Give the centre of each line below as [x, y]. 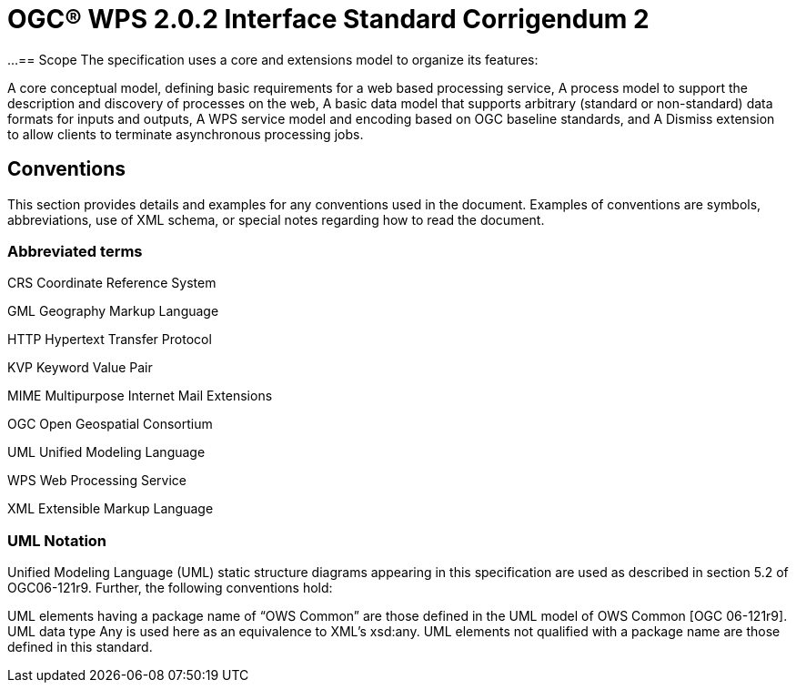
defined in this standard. [80, 647]
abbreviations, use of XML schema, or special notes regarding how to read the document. [276, 219]
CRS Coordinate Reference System [112, 283]
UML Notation [57, 540]
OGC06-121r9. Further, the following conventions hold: [170, 588]
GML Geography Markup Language [113, 311]
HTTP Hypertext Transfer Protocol [110, 340]
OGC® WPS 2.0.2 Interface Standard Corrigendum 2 [328, 19]
